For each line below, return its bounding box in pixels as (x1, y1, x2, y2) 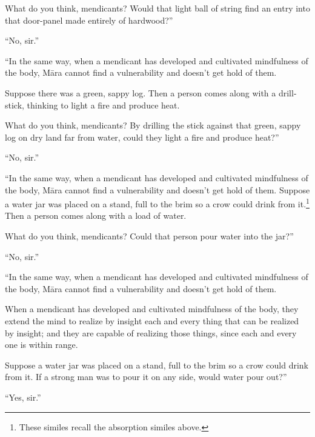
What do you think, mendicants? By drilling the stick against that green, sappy (5, 119, 301, 132)
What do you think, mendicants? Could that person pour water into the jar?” (5, 229, 294, 242)
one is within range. (5, 338, 78, 351)
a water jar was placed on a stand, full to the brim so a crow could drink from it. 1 (5, 196, 310, 210)
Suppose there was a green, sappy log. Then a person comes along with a (5, 86, 276, 99)
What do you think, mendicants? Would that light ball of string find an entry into (5, 2, 310, 14)
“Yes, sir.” (5, 390, 41, 403)
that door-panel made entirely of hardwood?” (5, 13, 173, 26)
